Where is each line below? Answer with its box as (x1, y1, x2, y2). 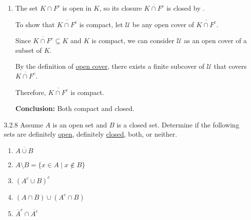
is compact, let (79, 19, 123, 29)
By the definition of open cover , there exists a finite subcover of (15, 61, 204, 71)
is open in (62, 3, 92, 13)
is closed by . (166, 3, 205, 13)
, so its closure (99, 3, 142, 13)
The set (15, 3, 38, 13)
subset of (15, 45, 42, 55)
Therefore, (15, 87, 46, 97)
